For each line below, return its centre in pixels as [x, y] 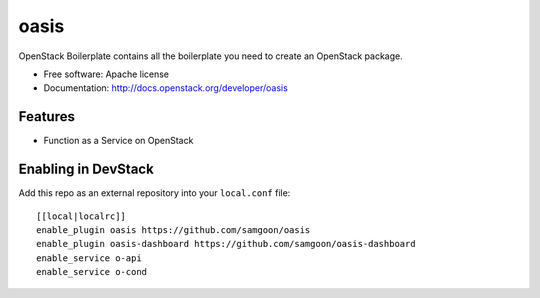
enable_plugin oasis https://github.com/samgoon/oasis [173, 229]
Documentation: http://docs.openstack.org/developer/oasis [166, 88]
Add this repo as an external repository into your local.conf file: [154, 193]
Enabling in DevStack [86, 169]
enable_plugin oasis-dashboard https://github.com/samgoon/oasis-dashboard [226, 244]
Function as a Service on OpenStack [118, 141]
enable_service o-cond [92, 272]
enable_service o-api [89, 258]
